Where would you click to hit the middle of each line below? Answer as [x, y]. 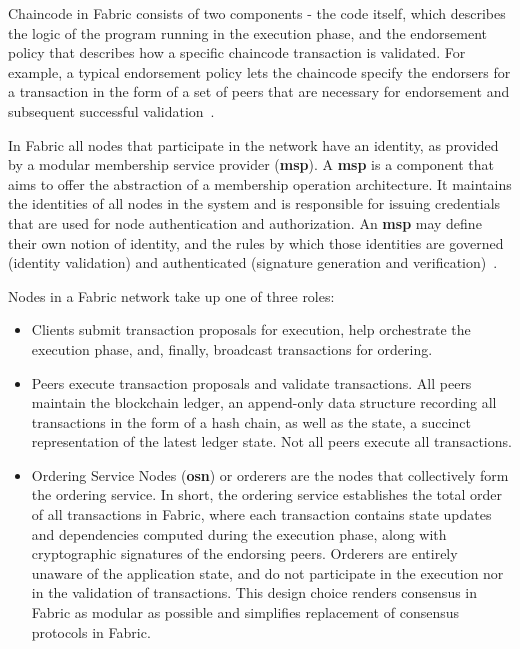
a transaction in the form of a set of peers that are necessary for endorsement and [259, 91]
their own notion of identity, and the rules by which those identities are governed [256, 242]
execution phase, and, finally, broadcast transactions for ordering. [232, 348]
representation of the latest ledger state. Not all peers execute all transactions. [271, 441]
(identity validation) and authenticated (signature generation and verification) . [253, 262]
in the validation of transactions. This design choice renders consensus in [254, 592]
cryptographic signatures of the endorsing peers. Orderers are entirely [244, 553]
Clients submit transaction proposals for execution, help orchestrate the [251, 329]
